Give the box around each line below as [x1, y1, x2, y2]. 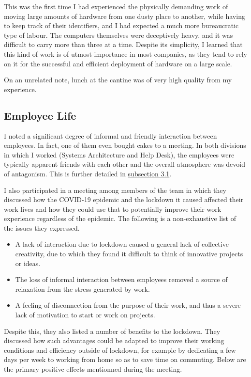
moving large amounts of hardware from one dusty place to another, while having [4, 11, 245, 21]
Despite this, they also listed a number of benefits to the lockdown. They [4, 326, 221, 336]
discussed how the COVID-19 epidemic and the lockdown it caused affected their [4, 194, 244, 204]
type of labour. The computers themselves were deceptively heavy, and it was [4, 30, 233, 40]
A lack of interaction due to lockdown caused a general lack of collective [15, 239, 229, 249]
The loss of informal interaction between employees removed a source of [15, 274, 228, 284]
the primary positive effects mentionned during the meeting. [4, 364, 182, 374]
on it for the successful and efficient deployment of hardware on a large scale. [4, 58, 232, 68]
